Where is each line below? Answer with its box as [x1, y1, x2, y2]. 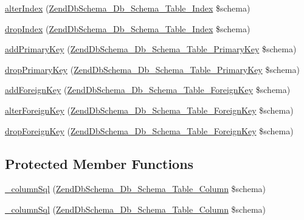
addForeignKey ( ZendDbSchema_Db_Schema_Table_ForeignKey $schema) [5, 83, 291, 96]
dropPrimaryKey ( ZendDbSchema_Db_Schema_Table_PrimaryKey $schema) [5, 63, 300, 75]
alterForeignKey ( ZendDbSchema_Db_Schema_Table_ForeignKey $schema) [5, 103, 294, 116]
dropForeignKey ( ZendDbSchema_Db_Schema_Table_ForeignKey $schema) [5, 124, 294, 137]
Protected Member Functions [5, 154, 194, 173]
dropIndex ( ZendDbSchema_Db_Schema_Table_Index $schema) [5, 22, 250, 35]
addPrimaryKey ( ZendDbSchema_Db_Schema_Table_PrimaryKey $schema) [5, 43, 297, 55]
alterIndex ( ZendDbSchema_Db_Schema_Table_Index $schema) [5, 2, 250, 14]
